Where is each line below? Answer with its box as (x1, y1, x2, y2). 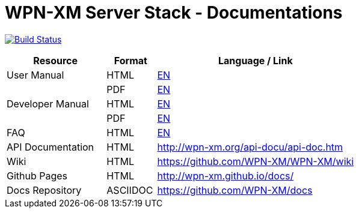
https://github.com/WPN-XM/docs (157, 184, 313, 196)
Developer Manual (7, 97, 89, 110)
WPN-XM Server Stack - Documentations (5, 2, 343, 23)
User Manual (7, 68, 64, 81)
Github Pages (7, 169, 68, 182)
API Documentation (7, 140, 94, 153)
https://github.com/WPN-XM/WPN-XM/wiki (157, 155, 354, 167)
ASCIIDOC (106, 184, 153, 196)
